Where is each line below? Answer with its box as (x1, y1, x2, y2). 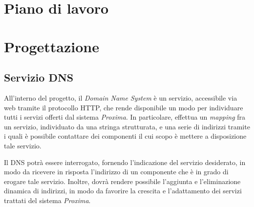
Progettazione (4, 36, 99, 56)
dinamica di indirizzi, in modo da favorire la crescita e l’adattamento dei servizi (4, 186, 242, 196)
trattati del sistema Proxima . (4, 195, 91, 205)
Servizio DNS (4, 70, 74, 85)
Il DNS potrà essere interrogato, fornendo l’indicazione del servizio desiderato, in (4, 157, 246, 167)
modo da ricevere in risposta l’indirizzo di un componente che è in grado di (4, 166, 229, 177)
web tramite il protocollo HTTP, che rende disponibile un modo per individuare (4, 102, 243, 112)
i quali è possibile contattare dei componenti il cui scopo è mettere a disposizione (4, 131, 247, 141)
